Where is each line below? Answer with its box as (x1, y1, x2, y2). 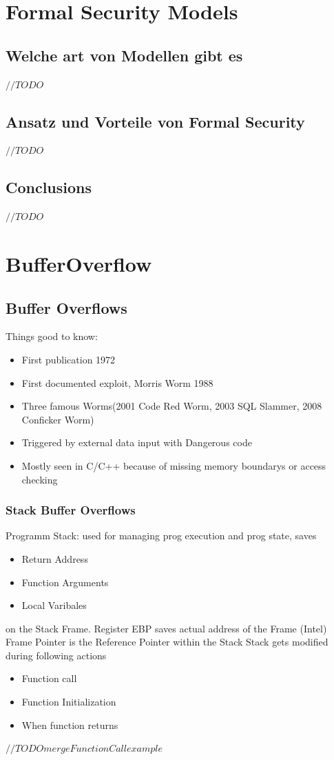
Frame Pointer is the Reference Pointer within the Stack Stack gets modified (6, 634, 328, 649)
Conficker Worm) (21, 412, 94, 426)
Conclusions (6, 177, 92, 198)
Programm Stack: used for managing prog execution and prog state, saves (6, 528, 317, 543)
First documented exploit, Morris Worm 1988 (21, 375, 213, 390)
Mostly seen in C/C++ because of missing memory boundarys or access (21, 458, 326, 472)
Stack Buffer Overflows (6, 501, 136, 519)
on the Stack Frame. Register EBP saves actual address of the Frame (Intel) (6, 621, 327, 635)
